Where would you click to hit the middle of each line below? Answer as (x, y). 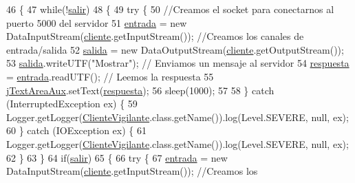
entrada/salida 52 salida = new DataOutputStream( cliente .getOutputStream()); (175, 49)
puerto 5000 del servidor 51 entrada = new (97, 22)
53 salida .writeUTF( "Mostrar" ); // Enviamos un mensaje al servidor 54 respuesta (178, 63)
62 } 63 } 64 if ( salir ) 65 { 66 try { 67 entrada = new (117, 157)
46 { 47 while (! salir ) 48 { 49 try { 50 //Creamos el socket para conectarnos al (170, 9)
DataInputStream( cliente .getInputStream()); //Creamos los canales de (155, 36)
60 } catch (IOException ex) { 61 (76, 130)
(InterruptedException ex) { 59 (72, 104)
